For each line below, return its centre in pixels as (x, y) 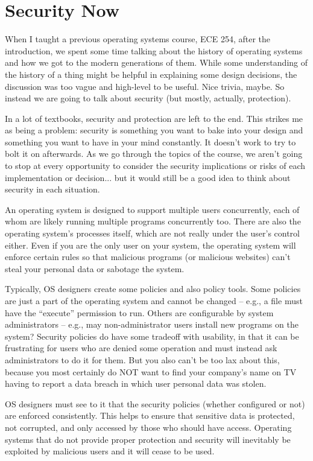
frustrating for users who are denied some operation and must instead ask (141, 348)
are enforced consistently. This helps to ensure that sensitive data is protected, (150, 415)
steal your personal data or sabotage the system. (95, 268)
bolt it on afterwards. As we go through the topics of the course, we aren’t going (154, 154)
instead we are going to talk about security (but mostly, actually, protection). (148, 98)
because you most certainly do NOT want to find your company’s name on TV (151, 371)
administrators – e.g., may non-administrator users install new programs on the (152, 324)
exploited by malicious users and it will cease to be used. (110, 451)
